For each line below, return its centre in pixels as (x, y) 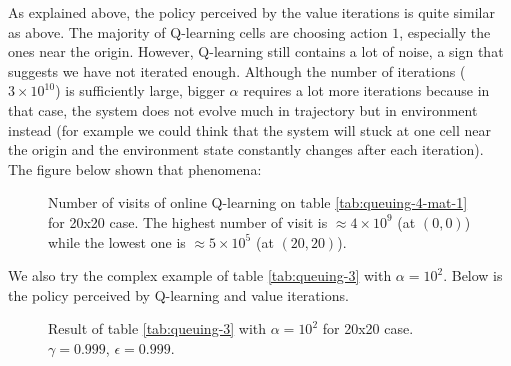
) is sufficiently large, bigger (140, 90)
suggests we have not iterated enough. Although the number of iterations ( (237, 70)
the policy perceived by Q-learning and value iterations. (178, 294)
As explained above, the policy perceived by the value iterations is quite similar (251, 12)
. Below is (473, 275)
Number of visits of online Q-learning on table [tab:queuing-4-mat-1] (258, 202)
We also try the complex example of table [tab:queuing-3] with (200, 275)
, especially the (445, 31)
